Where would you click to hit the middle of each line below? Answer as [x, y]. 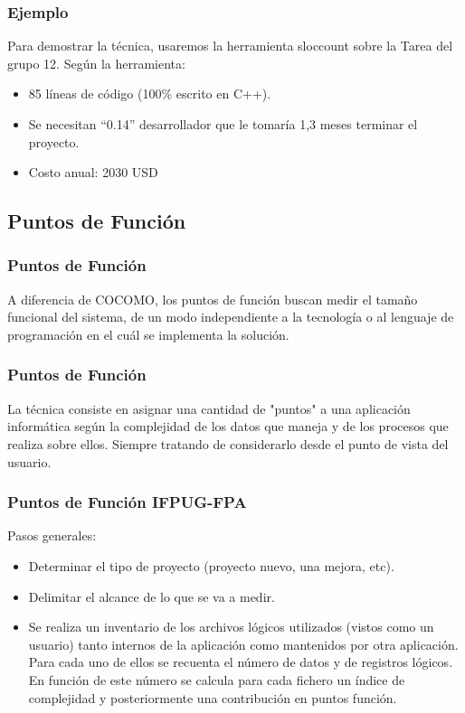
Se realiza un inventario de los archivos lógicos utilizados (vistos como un [231, 627]
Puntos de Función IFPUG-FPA [127, 502]
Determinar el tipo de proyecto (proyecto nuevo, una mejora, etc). [211, 565]
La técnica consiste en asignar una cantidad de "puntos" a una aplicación [209, 408]
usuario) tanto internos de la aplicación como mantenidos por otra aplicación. [243, 644]
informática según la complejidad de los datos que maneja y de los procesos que [228, 426]
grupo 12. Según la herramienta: [96, 63]
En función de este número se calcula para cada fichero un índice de [217, 679]
